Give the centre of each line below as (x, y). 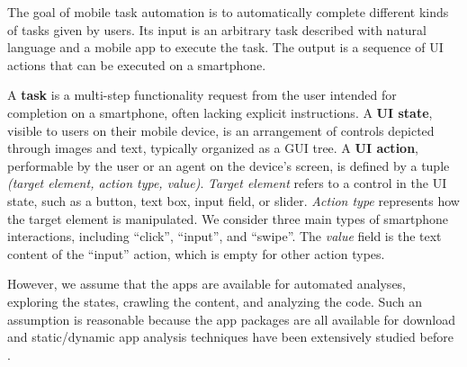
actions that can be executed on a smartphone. (137, 64)
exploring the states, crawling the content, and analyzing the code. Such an (215, 301)
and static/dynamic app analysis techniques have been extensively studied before (230, 337)
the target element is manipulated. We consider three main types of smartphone (228, 218)
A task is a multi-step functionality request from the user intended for (202, 95)
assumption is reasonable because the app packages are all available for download (231, 319)
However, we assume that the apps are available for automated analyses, (207, 284)
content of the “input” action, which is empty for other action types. (196, 253)
